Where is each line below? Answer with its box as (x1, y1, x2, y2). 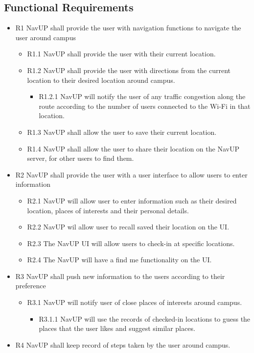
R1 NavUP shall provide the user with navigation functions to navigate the (15, 23, 241, 33)
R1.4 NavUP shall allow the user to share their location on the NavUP (27, 143, 239, 153)
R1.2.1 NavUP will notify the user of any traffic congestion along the (39, 91, 246, 101)
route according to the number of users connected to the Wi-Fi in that (39, 101, 251, 111)
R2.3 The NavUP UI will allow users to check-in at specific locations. (27, 238, 235, 248)
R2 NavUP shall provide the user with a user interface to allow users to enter (15, 169, 248, 179)
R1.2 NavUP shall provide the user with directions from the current (27, 65, 231, 75)
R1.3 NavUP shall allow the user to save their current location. (27, 126, 217, 137)
